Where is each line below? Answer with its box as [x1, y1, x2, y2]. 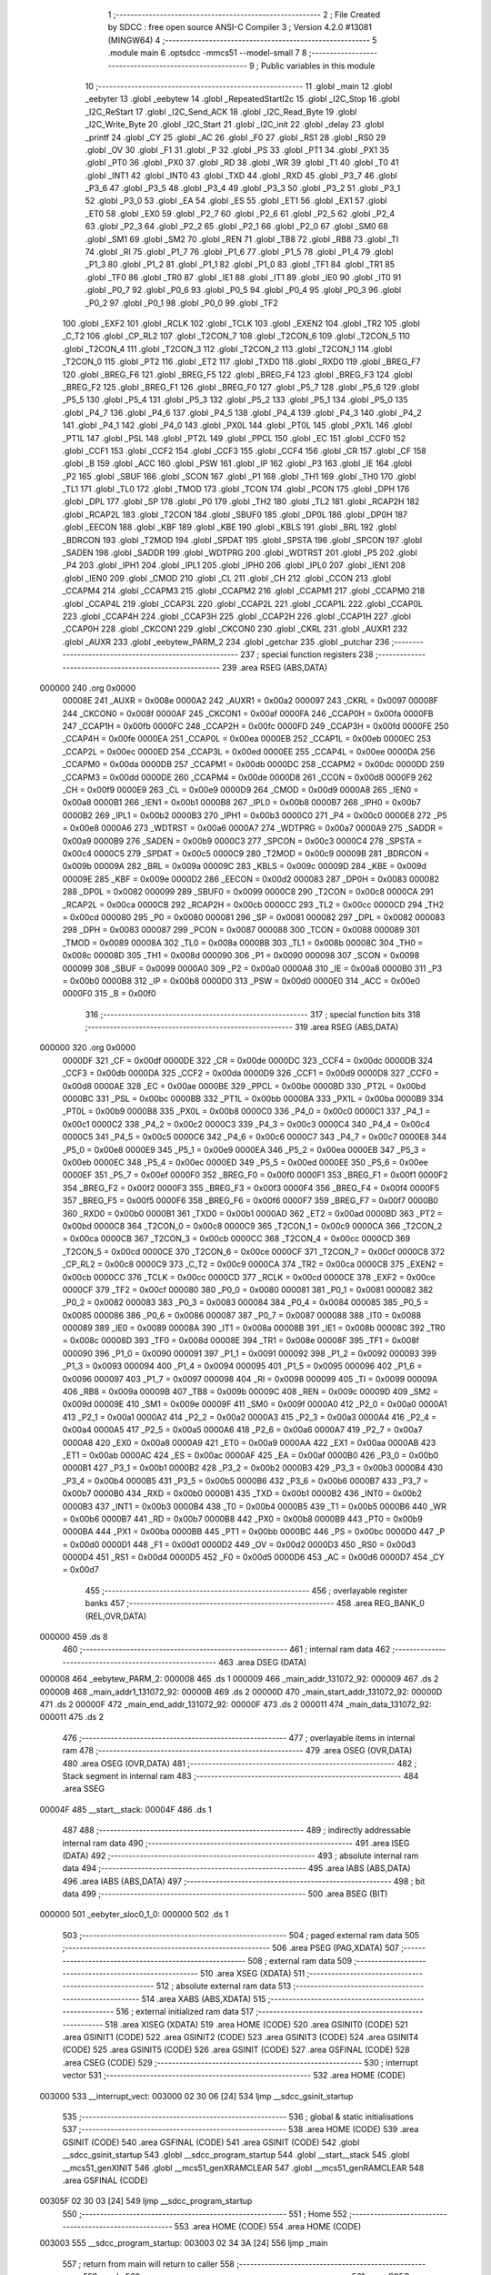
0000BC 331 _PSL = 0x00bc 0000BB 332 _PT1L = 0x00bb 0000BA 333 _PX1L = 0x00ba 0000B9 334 [62, 1093, 445, 1105]
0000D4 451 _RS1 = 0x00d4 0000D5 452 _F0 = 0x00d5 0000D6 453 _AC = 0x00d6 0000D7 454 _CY [62, 1552, 445, 1562]
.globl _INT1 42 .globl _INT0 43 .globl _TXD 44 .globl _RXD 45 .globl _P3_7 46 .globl [85, 169, 397, 181]
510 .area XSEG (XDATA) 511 [200, 1968, 306, 1979]
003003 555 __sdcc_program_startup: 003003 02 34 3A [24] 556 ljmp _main [39, 2238, 328, 2249]
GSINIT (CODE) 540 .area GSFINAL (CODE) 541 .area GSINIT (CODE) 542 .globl [62, 2137, 360, 2148]
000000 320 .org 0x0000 [39, 1042, 136, 1053]
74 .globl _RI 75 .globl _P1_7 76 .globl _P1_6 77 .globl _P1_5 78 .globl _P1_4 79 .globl [85, 247, 394, 258]
